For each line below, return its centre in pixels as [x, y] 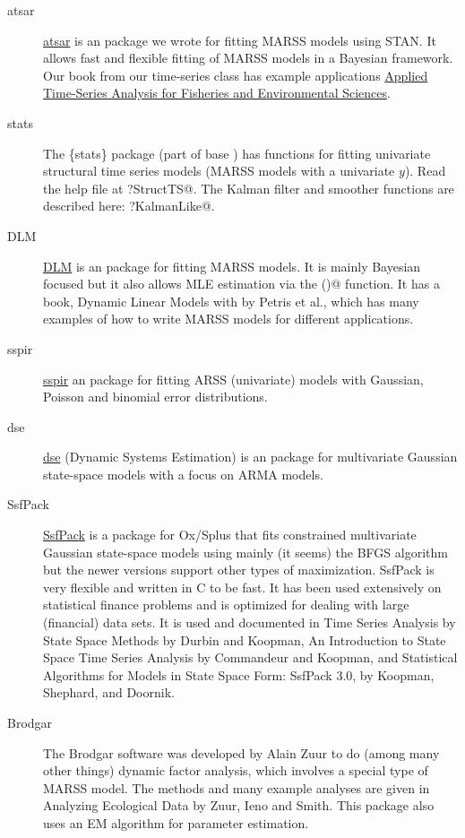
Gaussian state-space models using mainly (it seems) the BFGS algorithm [245, 552]
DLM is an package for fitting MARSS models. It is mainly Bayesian [232, 266]
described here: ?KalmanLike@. [129, 206]
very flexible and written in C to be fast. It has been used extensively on [242, 587]
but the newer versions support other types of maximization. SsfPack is [239, 570]
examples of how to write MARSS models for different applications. [228, 319]
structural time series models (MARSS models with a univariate [219, 171]
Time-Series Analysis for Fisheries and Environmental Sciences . [217, 93]
